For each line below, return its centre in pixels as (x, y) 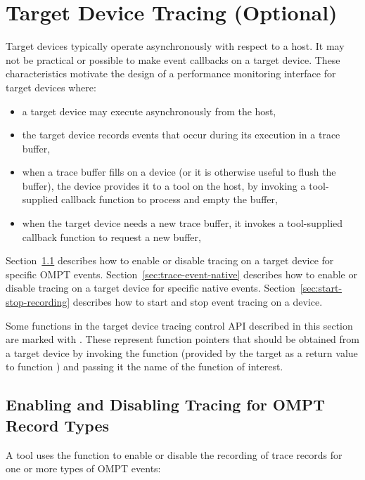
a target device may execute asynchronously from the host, (149, 111)
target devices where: (51, 87)
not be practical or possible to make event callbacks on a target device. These (173, 59)
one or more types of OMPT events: (83, 468)
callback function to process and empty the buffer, (169, 199)
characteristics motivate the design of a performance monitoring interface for (171, 73)
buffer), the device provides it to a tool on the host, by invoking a (164, 185)
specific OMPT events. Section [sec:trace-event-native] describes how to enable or (181, 274)
